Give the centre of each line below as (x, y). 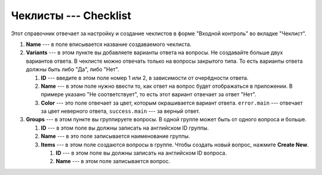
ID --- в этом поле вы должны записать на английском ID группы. (125, 128)
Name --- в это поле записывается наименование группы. (115, 136)
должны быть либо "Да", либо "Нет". (72, 69)
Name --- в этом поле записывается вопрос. (113, 161)
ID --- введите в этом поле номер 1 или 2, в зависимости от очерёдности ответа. (145, 78)
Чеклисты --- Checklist (71, 16)
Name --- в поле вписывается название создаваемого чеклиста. (109, 44)
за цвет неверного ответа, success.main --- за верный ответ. (120, 111)
